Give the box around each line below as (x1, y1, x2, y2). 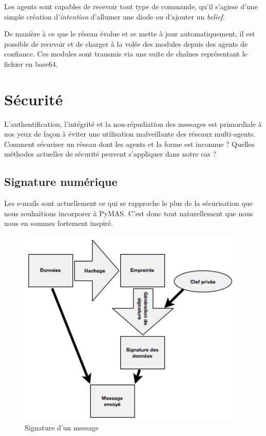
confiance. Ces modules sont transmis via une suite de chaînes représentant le (4, 48, 248, 59)
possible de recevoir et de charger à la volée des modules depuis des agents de (4, 38, 248, 49)
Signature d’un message (25, 422, 99, 432)
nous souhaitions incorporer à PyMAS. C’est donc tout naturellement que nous (4, 207, 253, 218)
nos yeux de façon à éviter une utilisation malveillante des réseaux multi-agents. (4, 128, 256, 139)
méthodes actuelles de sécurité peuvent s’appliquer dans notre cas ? (4, 148, 217, 159)
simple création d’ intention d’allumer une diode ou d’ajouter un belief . (4, 11, 225, 22)
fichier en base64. (4, 58, 58, 69)
